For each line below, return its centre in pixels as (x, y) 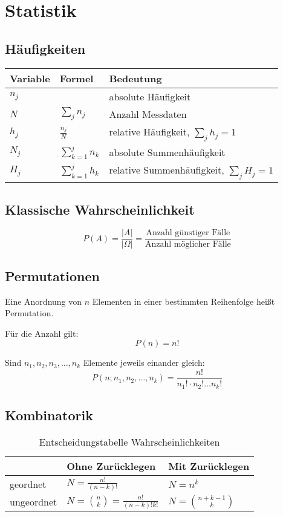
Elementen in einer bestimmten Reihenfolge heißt (184, 301)
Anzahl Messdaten (148, 114)
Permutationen (52, 275)
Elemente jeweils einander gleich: (144, 363)
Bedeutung (135, 78)
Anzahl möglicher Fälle (188, 245)
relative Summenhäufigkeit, (167, 169)
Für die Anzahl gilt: (42, 333)
